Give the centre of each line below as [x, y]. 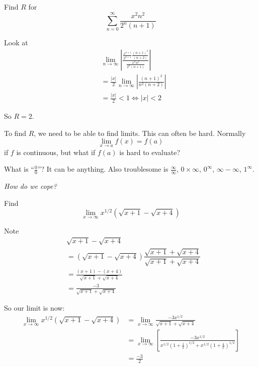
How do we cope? [30, 186]
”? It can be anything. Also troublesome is [103, 169]
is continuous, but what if [56, 152]
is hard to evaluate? [150, 152]
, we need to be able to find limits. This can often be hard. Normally [140, 133]
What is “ [19, 169]
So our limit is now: [34, 308]
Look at [16, 43]
